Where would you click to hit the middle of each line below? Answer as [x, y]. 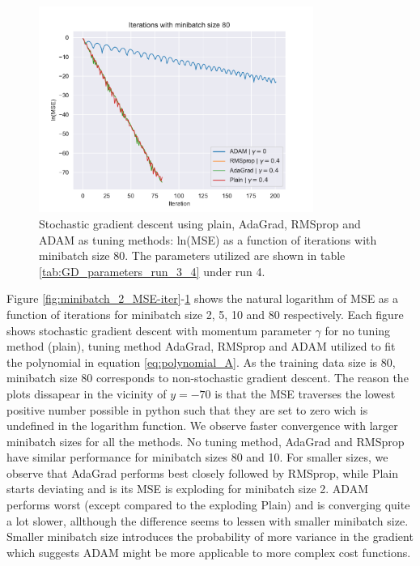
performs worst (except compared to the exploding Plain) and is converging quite [208, 505]
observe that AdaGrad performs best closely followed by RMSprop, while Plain [203, 472]
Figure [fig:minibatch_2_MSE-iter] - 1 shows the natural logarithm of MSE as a [203, 298]
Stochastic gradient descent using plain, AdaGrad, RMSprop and [200, 223]
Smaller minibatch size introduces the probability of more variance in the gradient [210, 536]
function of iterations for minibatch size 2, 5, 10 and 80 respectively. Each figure [205, 314]
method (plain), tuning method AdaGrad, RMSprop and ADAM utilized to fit [201, 346]
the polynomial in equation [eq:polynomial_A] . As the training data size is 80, [201, 362]
